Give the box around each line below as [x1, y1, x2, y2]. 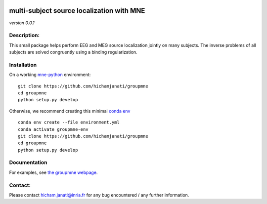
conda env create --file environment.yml [18, 120, 120, 125]
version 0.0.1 [9, 20, 35, 26]
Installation [9, 61, 37, 68]
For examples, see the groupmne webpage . [9, 169, 98, 175]
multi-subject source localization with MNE [9, 6, 145, 15]
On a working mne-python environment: [9, 72, 91, 78]
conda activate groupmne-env [18, 126, 89, 132]
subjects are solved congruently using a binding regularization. [9, 49, 138, 55]
